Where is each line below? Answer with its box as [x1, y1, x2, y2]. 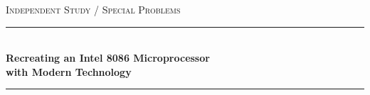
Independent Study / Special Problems [6, 2, 181, 16]
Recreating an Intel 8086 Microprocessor [6, 50, 210, 65]
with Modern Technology [6, 64, 132, 79]
